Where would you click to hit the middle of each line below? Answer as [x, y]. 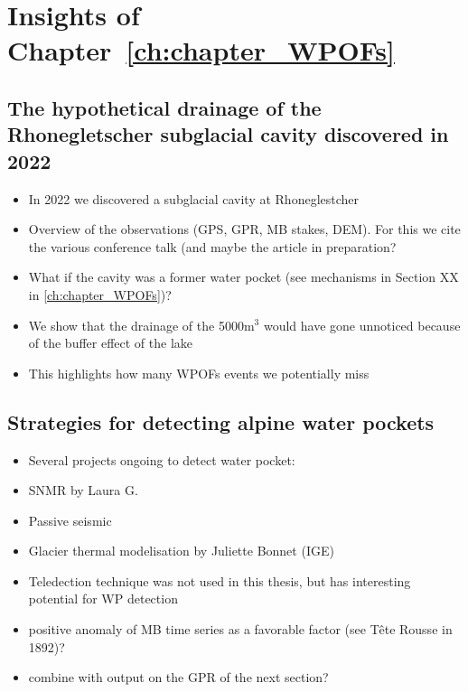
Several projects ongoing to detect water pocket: [162, 459]
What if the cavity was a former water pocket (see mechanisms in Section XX [243, 277]
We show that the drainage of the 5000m [141, 325]
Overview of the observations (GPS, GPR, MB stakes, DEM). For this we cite [244, 229]
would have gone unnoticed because [362, 325]
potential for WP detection [103, 598]
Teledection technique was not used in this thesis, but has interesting [220, 580]
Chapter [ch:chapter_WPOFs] [201, 50]
